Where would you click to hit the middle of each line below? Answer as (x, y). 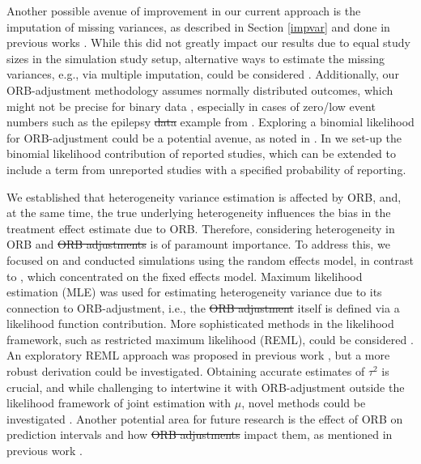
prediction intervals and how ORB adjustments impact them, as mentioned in (200, 434)
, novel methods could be (304, 403)
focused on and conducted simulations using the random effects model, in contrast (210, 260)
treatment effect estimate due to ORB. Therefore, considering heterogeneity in (201, 228)
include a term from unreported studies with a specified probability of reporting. (206, 169)
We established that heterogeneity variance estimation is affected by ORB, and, (204, 196)
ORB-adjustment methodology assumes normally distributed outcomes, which (200, 89)
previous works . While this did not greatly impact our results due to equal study (208, 43)
